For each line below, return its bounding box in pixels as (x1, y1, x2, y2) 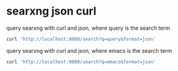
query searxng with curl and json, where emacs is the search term (6, 47, 173, 54)
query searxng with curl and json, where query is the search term (6, 24, 170, 32)
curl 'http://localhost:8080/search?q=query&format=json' (6, 36, 156, 42)
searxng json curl (6, 4, 97, 18)
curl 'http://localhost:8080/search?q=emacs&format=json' (6, 59, 156, 65)
